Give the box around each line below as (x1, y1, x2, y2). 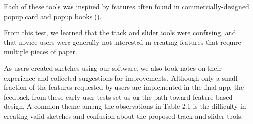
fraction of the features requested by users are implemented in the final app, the (4, 82, 244, 92)
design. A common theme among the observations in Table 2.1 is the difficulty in (4, 101, 246, 111)
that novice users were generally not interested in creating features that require (4, 37, 241, 47)
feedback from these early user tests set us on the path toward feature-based (4, 91, 233, 102)
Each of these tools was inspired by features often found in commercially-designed (4, 1, 249, 11)
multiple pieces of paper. (4, 46, 77, 57)
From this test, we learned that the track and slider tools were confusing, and (4, 27, 236, 38)
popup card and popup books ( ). (4, 11, 102, 21)
